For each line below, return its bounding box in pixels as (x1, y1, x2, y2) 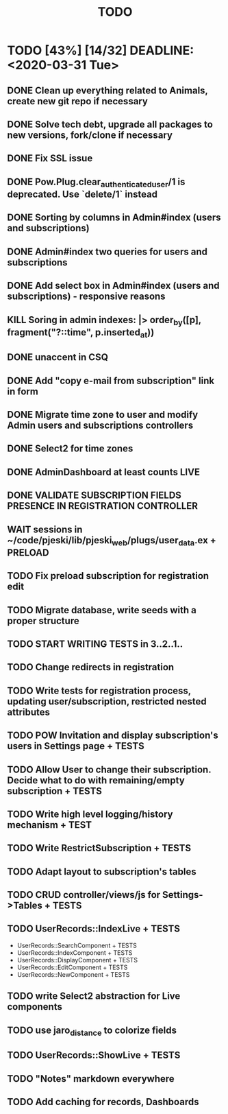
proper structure (7, 615, 80, 626)
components (7, 1001, 63, 1012)
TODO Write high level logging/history (7, 808, 173, 820)
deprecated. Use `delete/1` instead (7, 188, 158, 200)
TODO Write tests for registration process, (7, 685, 192, 696)
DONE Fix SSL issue (7, 152, 93, 165)
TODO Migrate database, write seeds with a (7, 604, 197, 616)
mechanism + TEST (7, 819, 92, 831)
